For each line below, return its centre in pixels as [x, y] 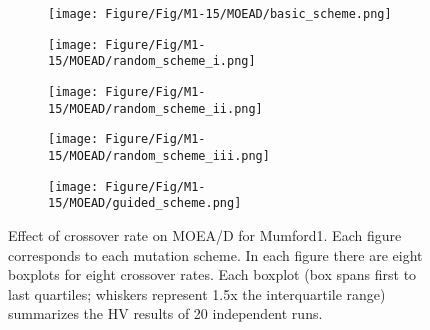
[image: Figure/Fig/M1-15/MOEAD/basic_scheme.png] [220, 14]
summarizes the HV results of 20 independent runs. [165, 313]
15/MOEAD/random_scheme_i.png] [152, 61]
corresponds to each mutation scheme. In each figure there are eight [215, 254]
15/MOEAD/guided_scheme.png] [145, 203]
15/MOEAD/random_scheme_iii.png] [159, 155]
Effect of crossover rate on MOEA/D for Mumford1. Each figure [205, 234]
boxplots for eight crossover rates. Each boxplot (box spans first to [212, 274]
